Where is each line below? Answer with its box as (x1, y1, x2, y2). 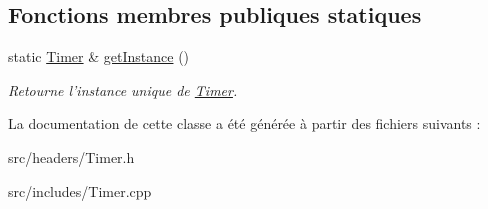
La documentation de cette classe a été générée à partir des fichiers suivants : (8, 113, 481, 134)
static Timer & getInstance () (8, 46, 190, 67)
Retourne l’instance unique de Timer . (8, 79, 238, 100)
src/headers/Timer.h (8, 146, 135, 167)
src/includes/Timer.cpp (8, 180, 152, 201)
